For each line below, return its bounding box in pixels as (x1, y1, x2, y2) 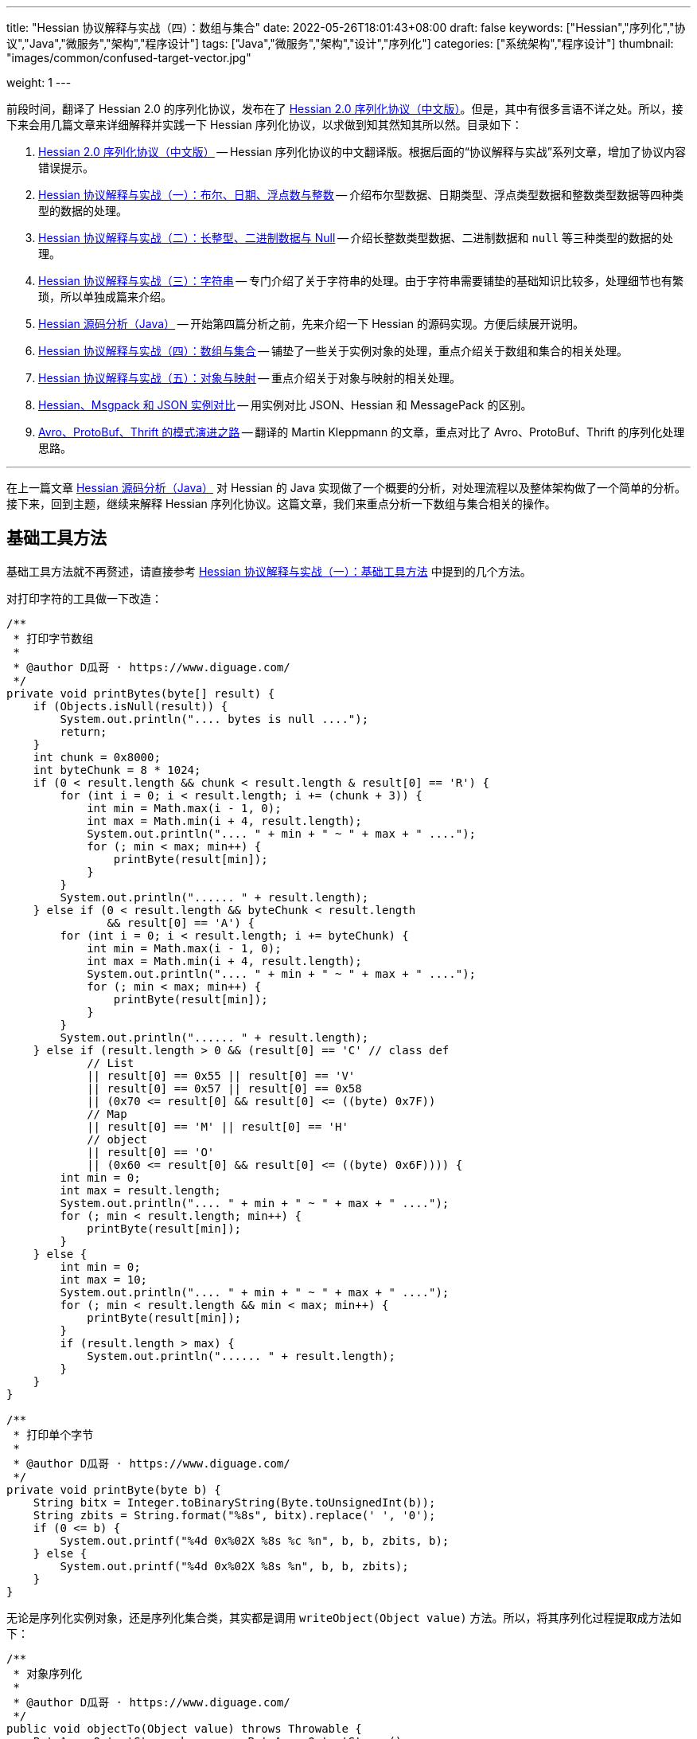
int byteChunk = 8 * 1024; (33, 763, 201, 776)
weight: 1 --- (6, 76, 72, 89)
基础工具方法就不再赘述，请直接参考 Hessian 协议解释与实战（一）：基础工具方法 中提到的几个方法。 (6, 564, 532, 578)
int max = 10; (60, 1272, 148, 1286)
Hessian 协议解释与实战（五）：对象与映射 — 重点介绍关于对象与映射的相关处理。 (38, 371, 461, 385)
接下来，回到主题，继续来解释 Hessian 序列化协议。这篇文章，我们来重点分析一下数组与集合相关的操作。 (6, 497, 556, 510)
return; (60, 725, 107, 738)
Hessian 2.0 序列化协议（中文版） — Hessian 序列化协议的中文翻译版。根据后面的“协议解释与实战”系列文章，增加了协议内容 (38, 145, 687, 158)
